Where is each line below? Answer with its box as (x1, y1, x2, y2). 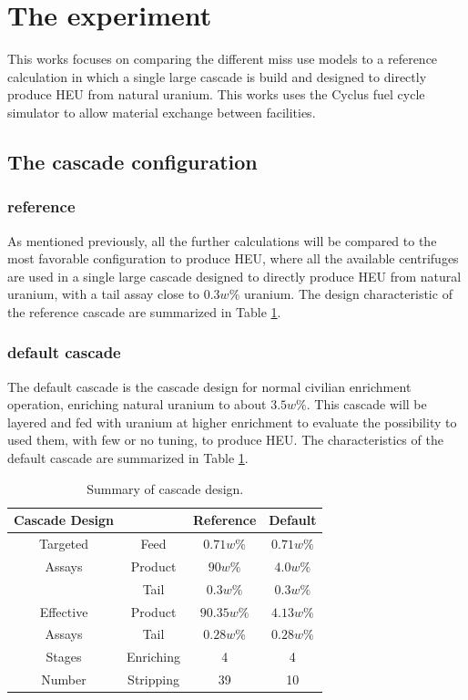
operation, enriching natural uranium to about (7, 395, 267, 414)
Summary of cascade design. (86, 479, 244, 498)
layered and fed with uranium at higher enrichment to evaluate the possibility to (7, 412, 457, 431)
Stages (46, 647, 82, 666)
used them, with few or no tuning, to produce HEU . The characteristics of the (7, 430, 443, 449)
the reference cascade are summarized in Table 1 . (7, 302, 281, 321)
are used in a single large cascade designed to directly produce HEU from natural (7, 266, 462, 285)
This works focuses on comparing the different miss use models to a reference (7, 49, 438, 68)
